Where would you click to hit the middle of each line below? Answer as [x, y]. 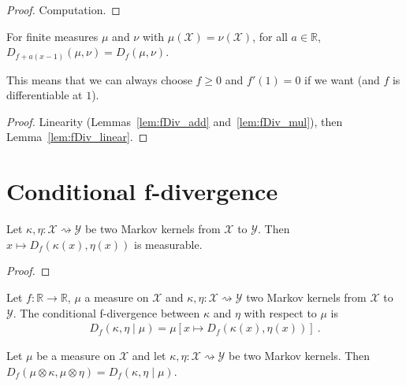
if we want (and [342, 79]
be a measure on [76, 356]
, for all [270, 36]
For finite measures [52, 36]
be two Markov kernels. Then [300, 356]
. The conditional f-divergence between [106, 312]
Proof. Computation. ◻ [63, 9]
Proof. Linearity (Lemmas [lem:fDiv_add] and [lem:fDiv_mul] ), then [175, 121]
